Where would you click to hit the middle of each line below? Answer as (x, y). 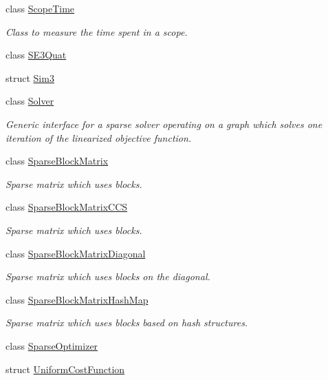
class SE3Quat (36, 55)
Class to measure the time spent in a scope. (97, 31)
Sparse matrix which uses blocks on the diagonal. (108, 276)
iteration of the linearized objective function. (99, 137)
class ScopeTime (40, 8)
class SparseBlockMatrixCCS (67, 207)
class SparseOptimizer (52, 345)
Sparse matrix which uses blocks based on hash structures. (127, 323)
